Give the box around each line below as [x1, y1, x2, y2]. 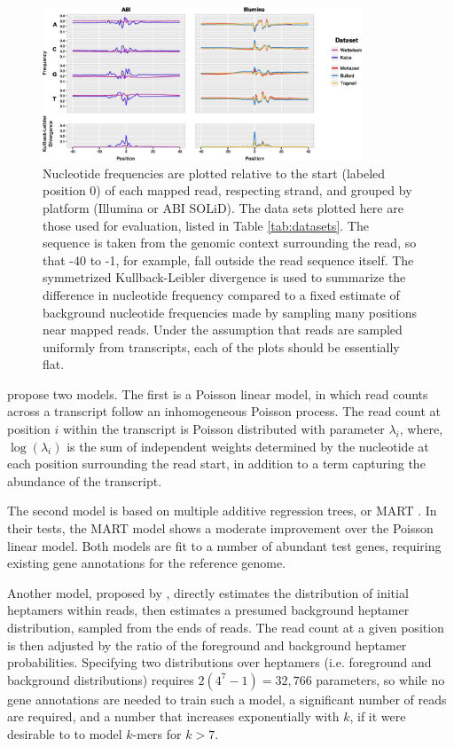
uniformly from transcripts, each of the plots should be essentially [43, 337, 400, 356]
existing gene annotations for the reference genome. [7, 554, 286, 572]
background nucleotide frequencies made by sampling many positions [43, 303, 417, 321]
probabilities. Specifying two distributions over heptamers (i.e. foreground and [7, 653, 432, 672]
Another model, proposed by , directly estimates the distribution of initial [7, 583, 409, 602]
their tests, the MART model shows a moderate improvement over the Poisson [7, 519, 434, 538]
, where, [399, 420, 443, 438]
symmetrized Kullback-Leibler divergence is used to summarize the [43, 268, 406, 287]
